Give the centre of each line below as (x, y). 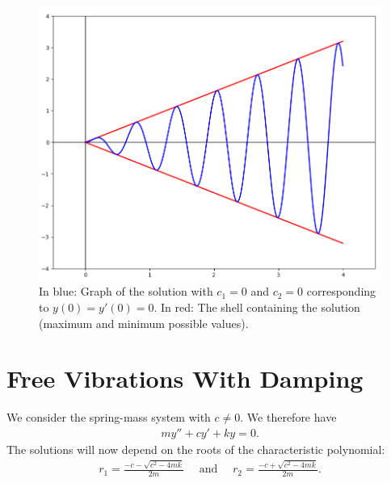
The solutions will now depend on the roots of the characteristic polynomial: (196, 449)
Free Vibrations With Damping (185, 378)
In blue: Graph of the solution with (126, 291)
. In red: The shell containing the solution (257, 307)
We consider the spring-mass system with (109, 417)
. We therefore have (288, 417)
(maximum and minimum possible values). (144, 323)
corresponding (341, 291)
